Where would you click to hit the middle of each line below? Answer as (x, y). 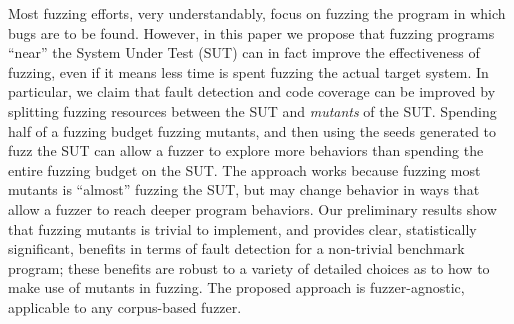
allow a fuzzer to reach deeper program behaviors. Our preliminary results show (252, 208)
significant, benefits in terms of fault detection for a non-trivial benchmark (236, 248)
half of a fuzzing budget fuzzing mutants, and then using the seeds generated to (252, 130)
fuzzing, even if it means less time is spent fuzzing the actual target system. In (248, 71)
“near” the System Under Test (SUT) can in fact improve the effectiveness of (244, 52)
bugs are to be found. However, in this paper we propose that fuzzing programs (251, 32)
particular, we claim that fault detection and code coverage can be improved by (252, 91)
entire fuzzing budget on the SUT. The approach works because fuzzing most (244, 169)
